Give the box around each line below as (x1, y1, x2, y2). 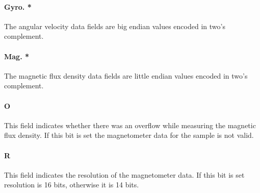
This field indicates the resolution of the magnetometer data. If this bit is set (4, 169, 245, 180)
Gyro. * (4, 1, 32, 12)
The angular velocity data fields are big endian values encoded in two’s (4, 20, 225, 31)
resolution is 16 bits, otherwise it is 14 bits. (4, 179, 139, 190)
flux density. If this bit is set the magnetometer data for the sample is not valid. (4, 130, 254, 140)
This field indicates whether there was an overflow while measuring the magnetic (4, 119, 256, 130)
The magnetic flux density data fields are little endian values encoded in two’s (4, 70, 248, 81)
